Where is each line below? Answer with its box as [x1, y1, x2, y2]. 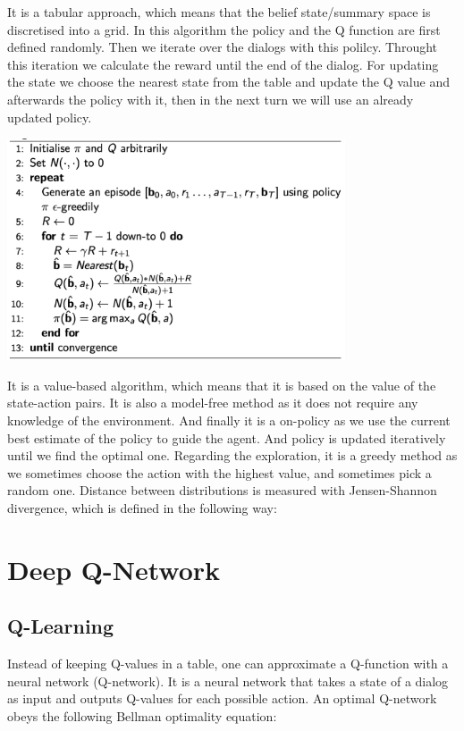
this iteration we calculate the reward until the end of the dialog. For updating [7, 55, 439, 73]
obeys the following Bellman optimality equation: [7, 706, 277, 725]
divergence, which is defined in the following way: [7, 498, 277, 517]
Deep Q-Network [7, 550, 221, 587]
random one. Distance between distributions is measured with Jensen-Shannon [7, 481, 437, 500]
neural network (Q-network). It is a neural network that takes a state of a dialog [7, 671, 449, 690]
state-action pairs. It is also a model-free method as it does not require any [7, 393, 418, 412]
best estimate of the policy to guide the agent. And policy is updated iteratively [7, 428, 446, 447]
